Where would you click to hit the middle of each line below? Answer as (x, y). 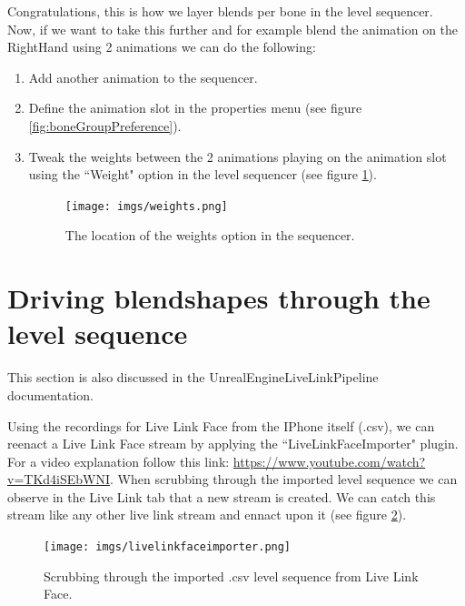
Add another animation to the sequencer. (143, 77)
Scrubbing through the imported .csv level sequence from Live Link (231, 576)
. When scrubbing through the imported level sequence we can (284, 479)
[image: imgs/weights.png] (146, 206)
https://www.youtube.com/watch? (329, 461)
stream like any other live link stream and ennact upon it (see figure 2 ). (207, 515)
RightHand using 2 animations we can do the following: (162, 47)
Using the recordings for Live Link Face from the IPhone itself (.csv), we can (221, 425)
